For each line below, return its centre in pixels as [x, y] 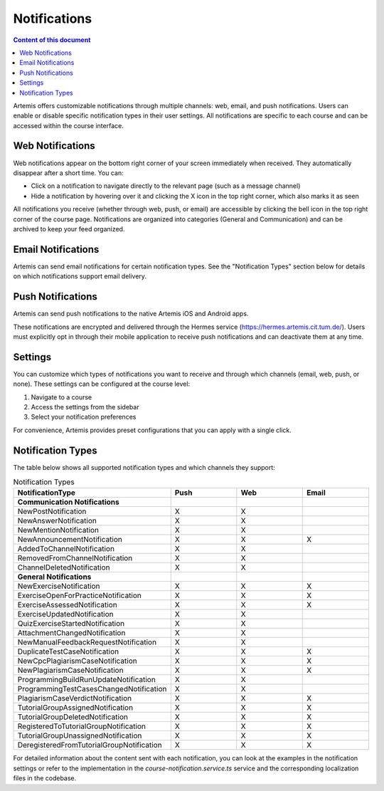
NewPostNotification [52, 511]
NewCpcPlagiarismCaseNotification [78, 661]
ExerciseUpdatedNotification [65, 614]
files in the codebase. [45, 778]
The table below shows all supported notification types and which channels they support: [144, 467]
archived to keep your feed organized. [69, 229]
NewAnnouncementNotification [70, 540]
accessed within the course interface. [68, 125]
